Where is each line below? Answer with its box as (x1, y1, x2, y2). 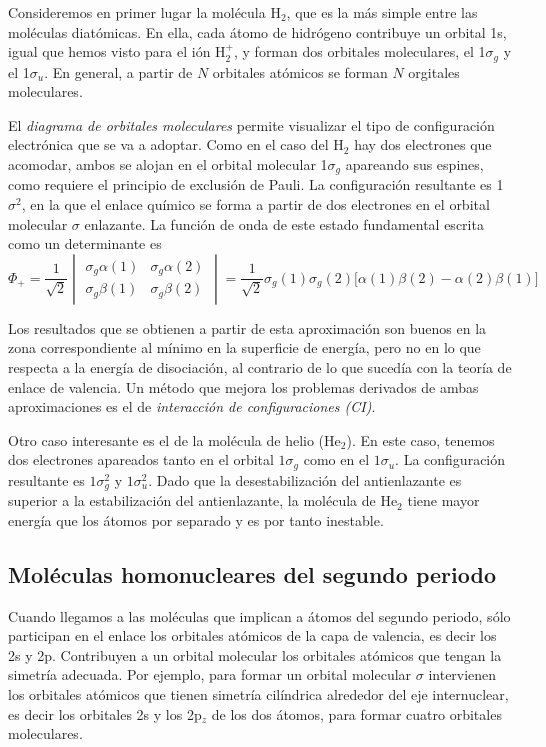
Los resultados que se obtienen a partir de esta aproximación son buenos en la (8, 317, 487, 338)
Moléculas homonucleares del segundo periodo (8, 558, 496, 589)
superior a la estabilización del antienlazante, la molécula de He (8, 490, 398, 511)
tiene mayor (407, 490, 480, 511)
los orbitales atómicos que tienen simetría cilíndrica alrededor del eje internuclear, (8, 684, 509, 705)
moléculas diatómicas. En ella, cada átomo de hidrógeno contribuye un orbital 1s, (8, 21, 507, 42)
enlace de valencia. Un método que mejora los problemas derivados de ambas (8, 376, 479, 397)
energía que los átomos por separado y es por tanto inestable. (8, 509, 384, 530)
